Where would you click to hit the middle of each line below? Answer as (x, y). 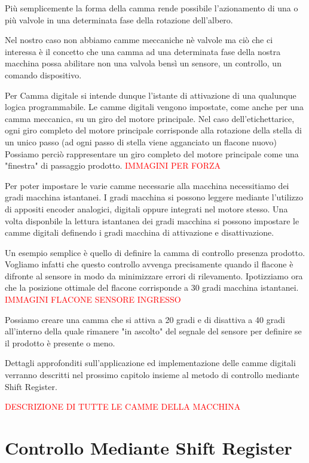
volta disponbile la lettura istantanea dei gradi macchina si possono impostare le (152, 220)
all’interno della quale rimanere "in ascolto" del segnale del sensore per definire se (153, 331)
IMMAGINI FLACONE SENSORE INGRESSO (93, 299)
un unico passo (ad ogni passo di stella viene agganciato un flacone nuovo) (141, 141)
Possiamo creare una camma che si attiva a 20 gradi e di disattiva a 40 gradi (145, 319)
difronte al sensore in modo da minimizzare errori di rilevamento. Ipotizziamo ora (154, 275)
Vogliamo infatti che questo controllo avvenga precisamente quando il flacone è (149, 264)
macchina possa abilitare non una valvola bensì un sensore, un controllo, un (143, 63)
